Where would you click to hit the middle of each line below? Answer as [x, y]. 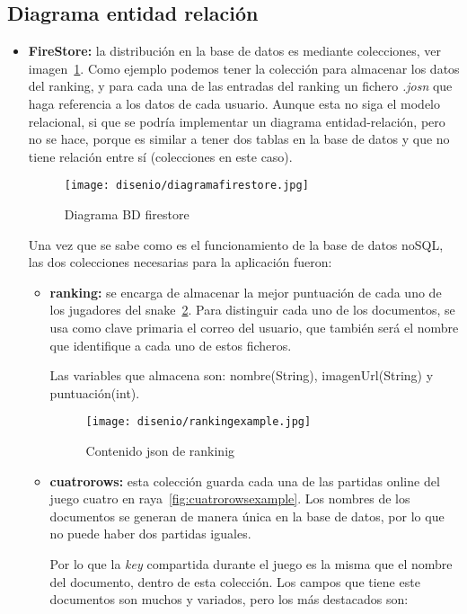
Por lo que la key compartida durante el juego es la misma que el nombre [251, 563]
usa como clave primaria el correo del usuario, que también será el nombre [254, 327]
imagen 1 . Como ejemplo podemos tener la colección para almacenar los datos [244, 68]
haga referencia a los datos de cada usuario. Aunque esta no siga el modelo [234, 103]
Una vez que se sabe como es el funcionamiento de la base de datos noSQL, [236, 244]
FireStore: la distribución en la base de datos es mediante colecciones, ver [235, 51]
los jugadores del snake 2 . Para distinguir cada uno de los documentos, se [252, 310]
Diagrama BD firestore [127, 214]
